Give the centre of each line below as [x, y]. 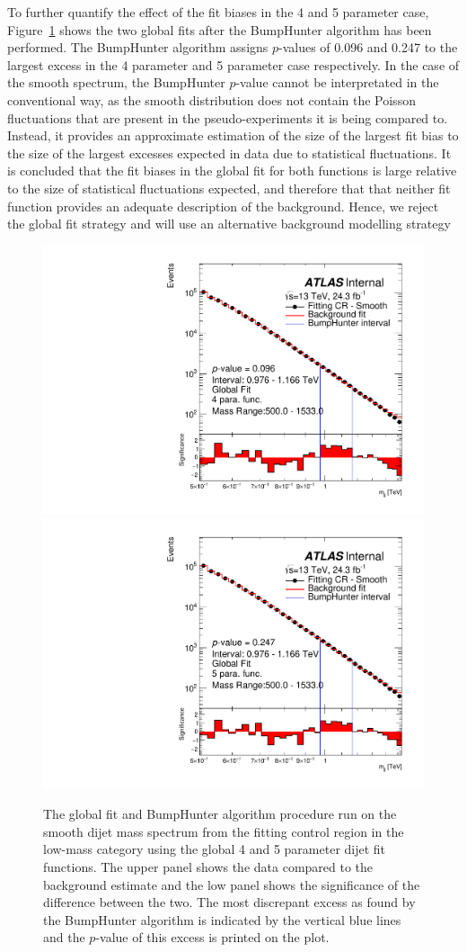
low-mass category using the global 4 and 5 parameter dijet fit [215, 849]
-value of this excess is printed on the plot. [212, 937]
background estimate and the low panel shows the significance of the [232, 884]
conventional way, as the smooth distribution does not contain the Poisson [211, 99]
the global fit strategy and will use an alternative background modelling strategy [229, 224]
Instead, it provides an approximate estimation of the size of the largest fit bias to [233, 135]
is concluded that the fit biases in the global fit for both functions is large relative [232, 171]
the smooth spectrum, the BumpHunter [116, 82]
